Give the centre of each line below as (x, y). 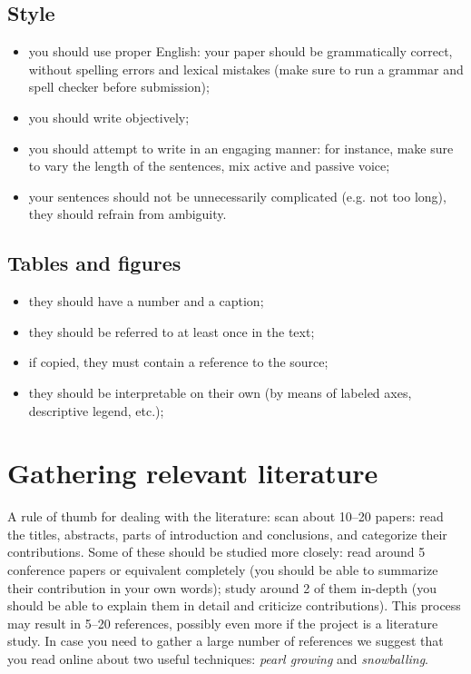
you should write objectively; (109, 117)
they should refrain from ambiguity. (128, 214)
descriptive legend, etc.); (96, 410)
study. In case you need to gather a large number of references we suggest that (226, 641)
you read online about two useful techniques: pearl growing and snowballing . (218, 659)
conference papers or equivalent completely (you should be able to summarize (223, 570)
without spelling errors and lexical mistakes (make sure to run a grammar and (246, 69)
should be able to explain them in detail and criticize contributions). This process (234, 605)
